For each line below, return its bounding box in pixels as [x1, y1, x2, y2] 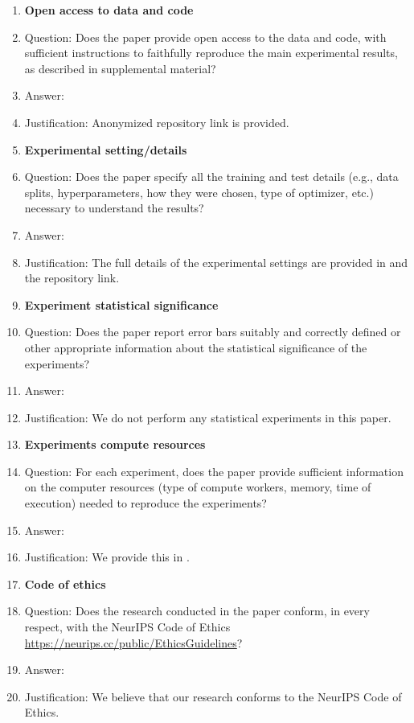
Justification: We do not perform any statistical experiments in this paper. [24, 409, 391, 425]
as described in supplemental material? [24, 60, 216, 76]
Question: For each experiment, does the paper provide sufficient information [24, 462, 404, 479]
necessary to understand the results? [24, 199, 204, 216]
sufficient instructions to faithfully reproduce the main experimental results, [24, 44, 398, 61]
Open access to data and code [24, 2, 194, 18]
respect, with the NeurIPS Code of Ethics [24, 618, 231, 635]
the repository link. [24, 269, 120, 286]
